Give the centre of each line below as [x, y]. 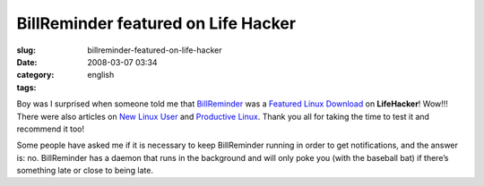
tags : [26, 87]
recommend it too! [51, 129]
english [101, 75]
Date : [27, 62]
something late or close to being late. [85, 171]
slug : [26, 50]
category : [35, 75]
